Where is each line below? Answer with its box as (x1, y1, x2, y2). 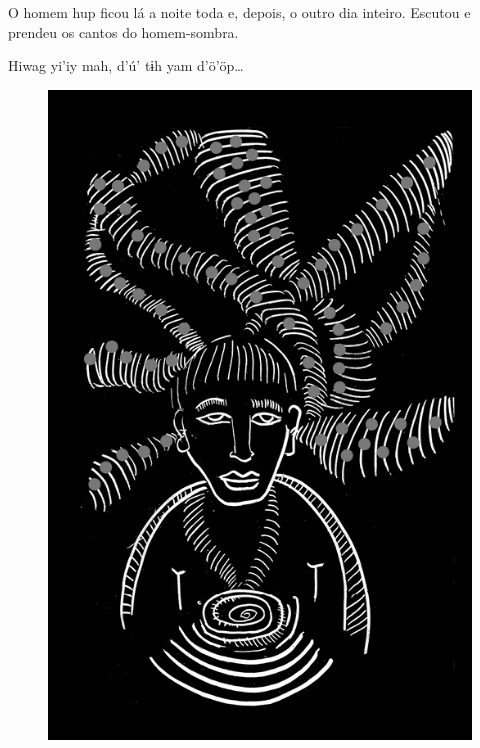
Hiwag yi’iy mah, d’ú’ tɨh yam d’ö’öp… (8, 55, 244, 76)
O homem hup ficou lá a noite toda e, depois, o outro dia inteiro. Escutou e (8, 2, 471, 23)
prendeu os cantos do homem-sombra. (8, 21, 239, 42)
